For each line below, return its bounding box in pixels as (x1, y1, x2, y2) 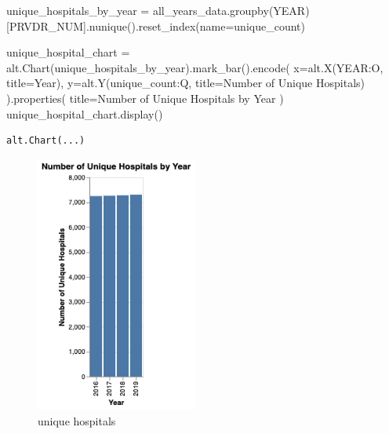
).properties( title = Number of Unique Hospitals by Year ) (6, 89, 284, 106)
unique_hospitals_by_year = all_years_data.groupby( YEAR (6, 2, 306, 18)
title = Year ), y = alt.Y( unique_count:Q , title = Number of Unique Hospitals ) (6, 75, 365, 91)
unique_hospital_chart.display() (6, 105, 163, 122)
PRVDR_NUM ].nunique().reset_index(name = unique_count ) (9, 17, 305, 34)
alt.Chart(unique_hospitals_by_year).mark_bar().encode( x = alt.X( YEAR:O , (6, 59, 384, 75)
